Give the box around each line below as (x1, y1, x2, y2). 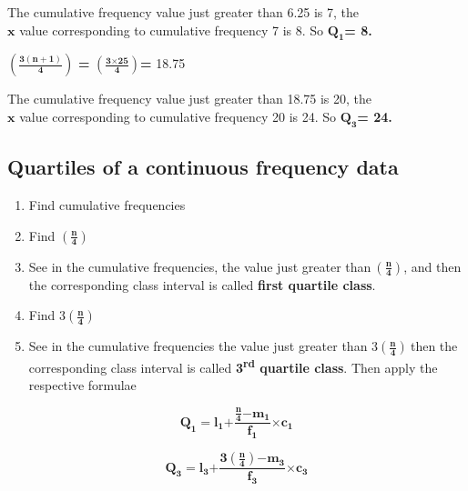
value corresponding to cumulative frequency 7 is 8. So (19, 20, 324, 39)
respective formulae (28, 376, 137, 395)
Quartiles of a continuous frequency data (7, 153, 399, 181)
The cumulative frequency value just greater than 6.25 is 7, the (7, 3, 360, 21)
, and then (403, 256, 462, 276)
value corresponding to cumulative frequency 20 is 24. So (19, 106, 337, 125)
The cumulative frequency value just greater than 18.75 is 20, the (7, 89, 372, 108)
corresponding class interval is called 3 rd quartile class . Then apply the (28, 356, 438, 376)
